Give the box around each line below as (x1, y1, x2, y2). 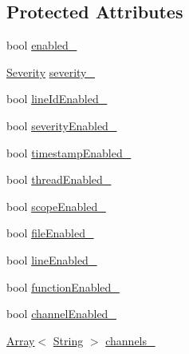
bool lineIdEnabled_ (6, 90, 108, 107)
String (53, 332, 84, 348)
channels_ (105, 332, 156, 348)
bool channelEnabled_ (6, 305, 116, 322)
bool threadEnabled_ (6, 171, 112, 188)
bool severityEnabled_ (6, 117, 117, 133)
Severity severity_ (6, 63, 95, 80)
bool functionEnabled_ (6, 278, 120, 295)
